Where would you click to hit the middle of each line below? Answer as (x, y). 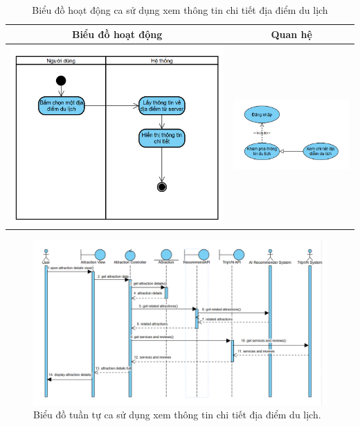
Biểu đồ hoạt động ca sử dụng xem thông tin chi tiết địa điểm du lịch (180, 10)
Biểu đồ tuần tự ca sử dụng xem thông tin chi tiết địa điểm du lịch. (177, 415)
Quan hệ (291, 34)
